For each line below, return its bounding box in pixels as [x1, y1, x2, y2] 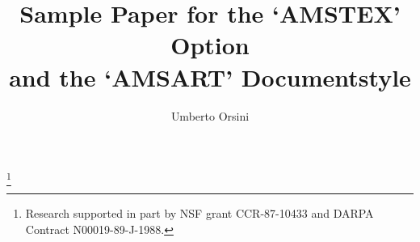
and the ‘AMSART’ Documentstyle [9, 60, 411, 93]
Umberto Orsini [170, 107, 250, 124]
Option [170, 28, 250, 62]
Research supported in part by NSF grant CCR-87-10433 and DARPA [25, 205, 374, 222]
